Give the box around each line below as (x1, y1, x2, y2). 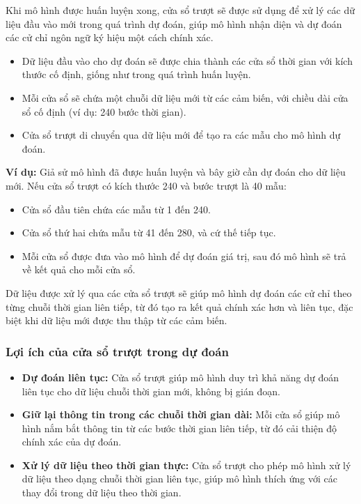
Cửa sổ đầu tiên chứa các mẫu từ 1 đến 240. (22, 201, 211, 216)
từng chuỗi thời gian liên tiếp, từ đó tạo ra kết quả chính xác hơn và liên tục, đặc (6, 299, 353, 314)
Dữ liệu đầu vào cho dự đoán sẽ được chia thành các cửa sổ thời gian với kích (22, 53, 353, 68)
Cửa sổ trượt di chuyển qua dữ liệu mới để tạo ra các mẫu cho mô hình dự (22, 128, 341, 142)
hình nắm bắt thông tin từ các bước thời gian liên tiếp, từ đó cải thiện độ (22, 420, 337, 435)
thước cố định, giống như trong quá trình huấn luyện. (22, 67, 251, 82)
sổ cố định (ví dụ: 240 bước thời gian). (22, 104, 186, 119)
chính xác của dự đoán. (22, 434, 122, 449)
